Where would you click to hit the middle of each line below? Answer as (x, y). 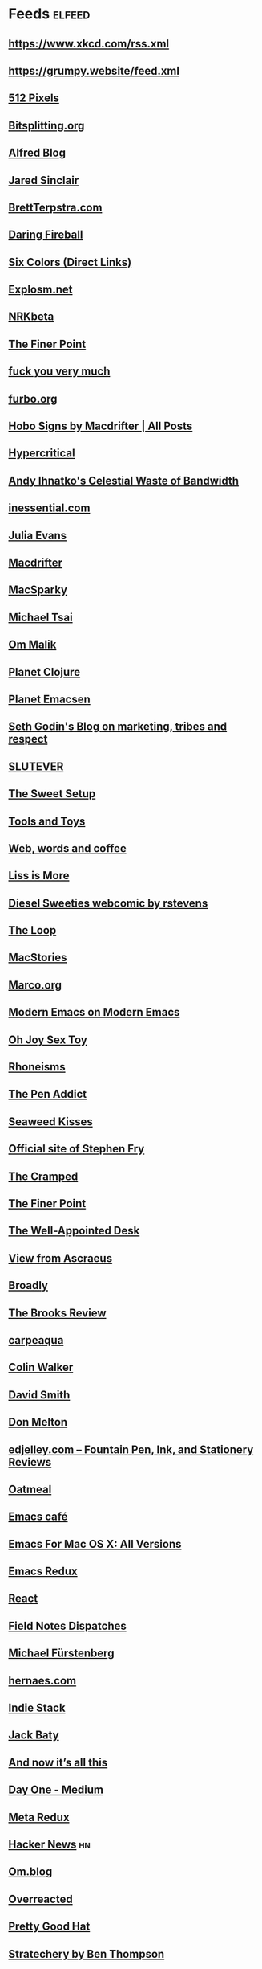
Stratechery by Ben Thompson (87, 1954)
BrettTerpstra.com (55, 207)
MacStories (38, 958)
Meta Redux (39, 1817)
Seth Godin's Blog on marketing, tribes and (118, 727)
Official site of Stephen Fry (77, 1149)
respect (28, 739)
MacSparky (38, 590)
